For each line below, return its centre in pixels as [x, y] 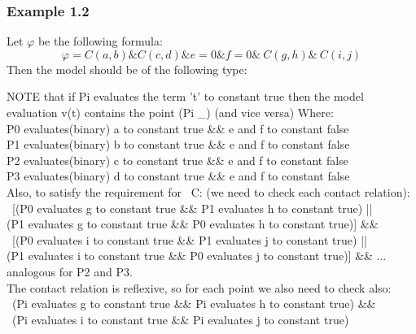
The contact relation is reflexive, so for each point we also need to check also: [199, 287]
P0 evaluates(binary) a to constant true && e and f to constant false [178, 128]
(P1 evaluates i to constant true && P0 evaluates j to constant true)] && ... [197, 256]
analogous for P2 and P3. [70, 271]
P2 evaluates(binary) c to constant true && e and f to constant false [177, 160]
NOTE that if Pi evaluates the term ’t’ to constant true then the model [185, 96]
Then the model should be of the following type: [127, 69]
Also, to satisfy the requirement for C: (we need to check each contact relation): [208, 191]
